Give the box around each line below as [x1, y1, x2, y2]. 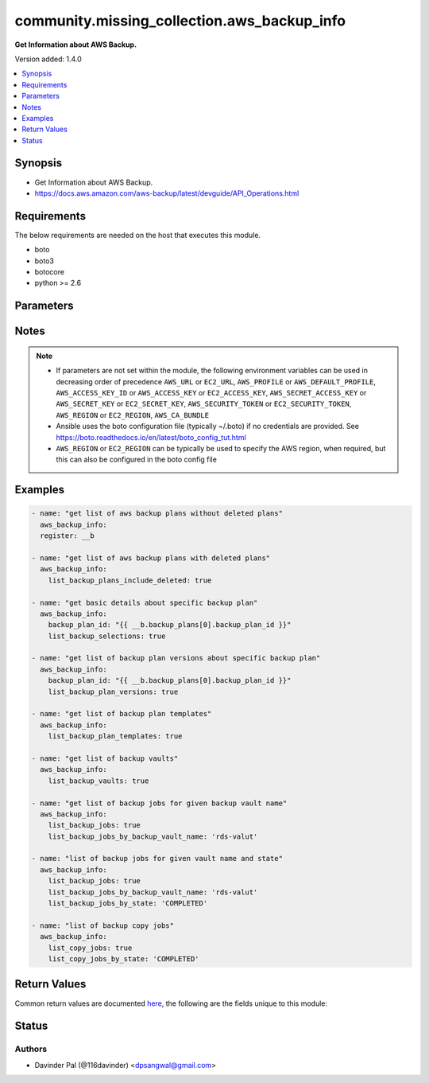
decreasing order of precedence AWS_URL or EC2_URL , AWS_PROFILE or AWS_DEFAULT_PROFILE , [56, 376, 377, 386]
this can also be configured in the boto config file [56, 454, 218, 465]
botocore [34, 267, 65, 277]
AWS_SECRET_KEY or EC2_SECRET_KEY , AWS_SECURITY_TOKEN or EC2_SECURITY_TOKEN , [56, 399, 352, 409]
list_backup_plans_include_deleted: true [48, 575, 212, 585]
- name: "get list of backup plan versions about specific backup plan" [31, 653, 321, 663]
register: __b [40, 532, 95, 540]
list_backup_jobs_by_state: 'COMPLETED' [48, 899, 208, 908]
